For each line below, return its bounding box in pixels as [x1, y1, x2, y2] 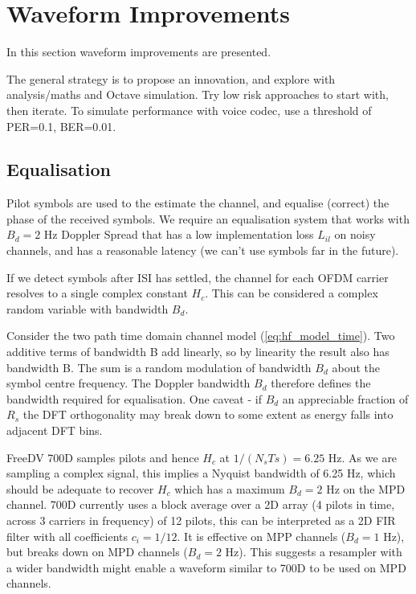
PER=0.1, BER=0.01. [6, 117, 116, 134]
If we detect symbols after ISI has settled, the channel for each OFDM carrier [6, 268, 389, 285]
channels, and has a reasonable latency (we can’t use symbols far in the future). [6, 242, 399, 259]
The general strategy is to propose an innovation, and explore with [6, 70, 336, 87]
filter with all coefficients [6, 527, 128, 544]
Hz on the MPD [326, 480, 406, 497]
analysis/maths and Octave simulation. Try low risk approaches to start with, [6, 86, 389, 103]
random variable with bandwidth [6, 300, 169, 317]
